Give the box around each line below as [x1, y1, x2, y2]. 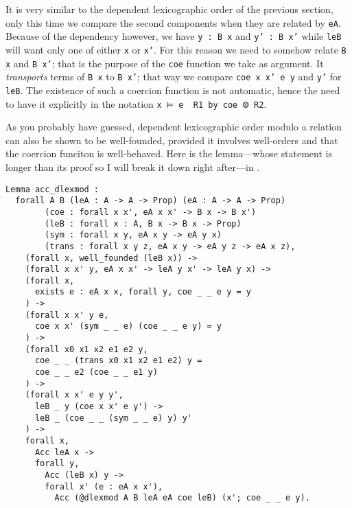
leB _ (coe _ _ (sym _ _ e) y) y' [34, 413, 193, 423]
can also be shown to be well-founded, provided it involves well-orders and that [5, 132, 338, 147]
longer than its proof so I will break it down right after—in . [5, 159, 260, 174]
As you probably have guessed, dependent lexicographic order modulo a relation [5, 119, 342, 134]
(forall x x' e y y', [25, 390, 124, 400]
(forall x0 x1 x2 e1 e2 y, [25, 344, 148, 354]
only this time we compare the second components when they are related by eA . [5, 15, 341, 30]
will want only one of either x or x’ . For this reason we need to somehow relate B [5, 42, 347, 56]
